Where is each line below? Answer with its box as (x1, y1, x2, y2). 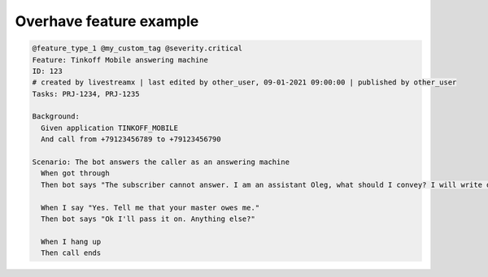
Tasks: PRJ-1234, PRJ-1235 (32, 89, 140, 98)
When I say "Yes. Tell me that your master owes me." (41, 203, 260, 212)
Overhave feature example (15, 12, 199, 30)
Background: (32, 112, 81, 121)
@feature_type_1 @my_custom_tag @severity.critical (32, 44, 243, 53)
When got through (41, 169, 110, 178)
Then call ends (41, 249, 102, 258)
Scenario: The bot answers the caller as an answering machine (32, 158, 290, 167)
